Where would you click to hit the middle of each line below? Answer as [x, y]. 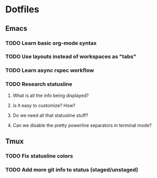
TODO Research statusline [39, 84]
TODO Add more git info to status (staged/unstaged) [72, 169]
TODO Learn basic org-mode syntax [51, 43]
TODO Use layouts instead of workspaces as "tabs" [71, 56]
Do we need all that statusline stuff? [50, 115]
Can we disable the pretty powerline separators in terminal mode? [82, 125]
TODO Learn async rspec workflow [50, 70]
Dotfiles [22, 9]
